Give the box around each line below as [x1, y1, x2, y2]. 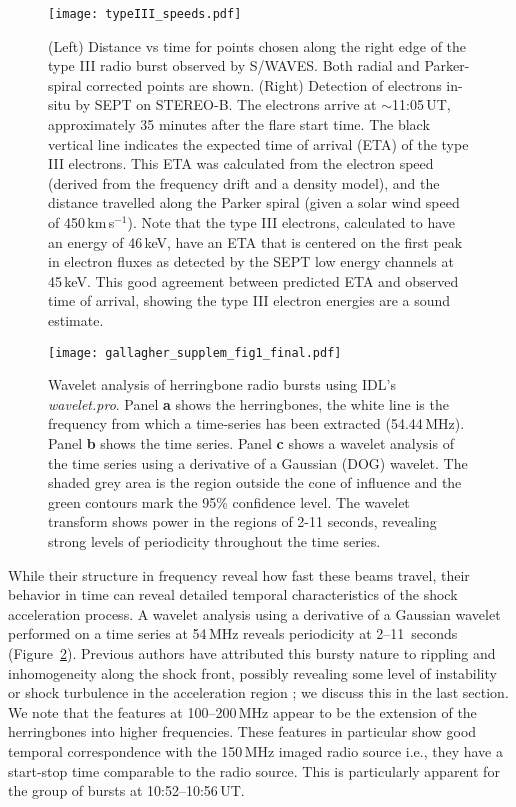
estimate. [48, 309, 104, 330]
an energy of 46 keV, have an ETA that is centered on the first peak [48, 231, 463, 252]
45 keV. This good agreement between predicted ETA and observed [48, 270, 459, 291]
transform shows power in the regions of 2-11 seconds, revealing [48, 511, 437, 532]
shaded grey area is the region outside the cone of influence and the [48, 472, 462, 493]
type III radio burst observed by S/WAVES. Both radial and [48, 55, 420, 76]
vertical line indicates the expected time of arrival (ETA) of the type [48, 133, 469, 154]
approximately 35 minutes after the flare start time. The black [48, 114, 430, 135]
